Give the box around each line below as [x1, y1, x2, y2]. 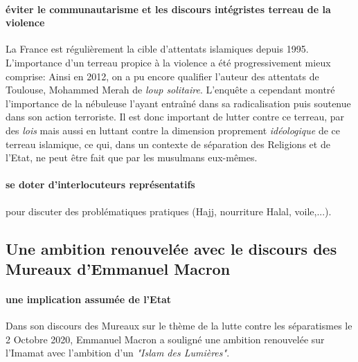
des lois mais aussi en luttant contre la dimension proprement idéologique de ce [6, 123, 341, 137]
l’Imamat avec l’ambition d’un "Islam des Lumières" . [6, 345, 230, 360]
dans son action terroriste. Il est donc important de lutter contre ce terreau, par [6, 109, 345, 124]
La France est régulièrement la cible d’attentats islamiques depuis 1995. [6, 42, 309, 56]
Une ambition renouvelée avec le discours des [6, 237, 337, 259]
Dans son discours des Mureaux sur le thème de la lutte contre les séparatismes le [6, 318, 352, 333]
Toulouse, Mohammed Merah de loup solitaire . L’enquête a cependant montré [6, 82, 335, 97]
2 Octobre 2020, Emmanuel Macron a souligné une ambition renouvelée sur [6, 332, 325, 346]
